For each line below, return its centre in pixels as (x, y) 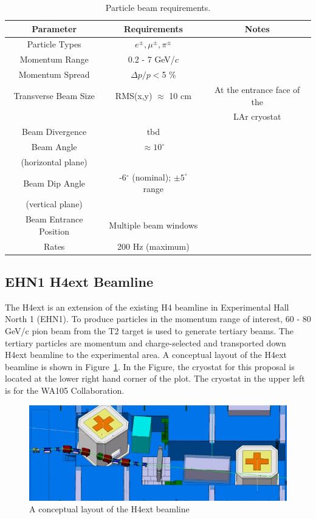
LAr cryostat (257, 116)
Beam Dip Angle (54, 183)
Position (54, 231)
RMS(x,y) (134, 95)
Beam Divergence (54, 132)
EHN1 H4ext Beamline (79, 281)
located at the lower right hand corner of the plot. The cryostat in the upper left (155, 378)
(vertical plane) (54, 204)
